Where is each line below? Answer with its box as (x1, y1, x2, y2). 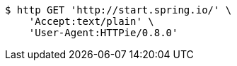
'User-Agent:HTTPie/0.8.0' (28, 27, 178, 38)
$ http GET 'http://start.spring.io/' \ (5, 4, 232, 16)
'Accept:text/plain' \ (28, 16, 154, 27)
